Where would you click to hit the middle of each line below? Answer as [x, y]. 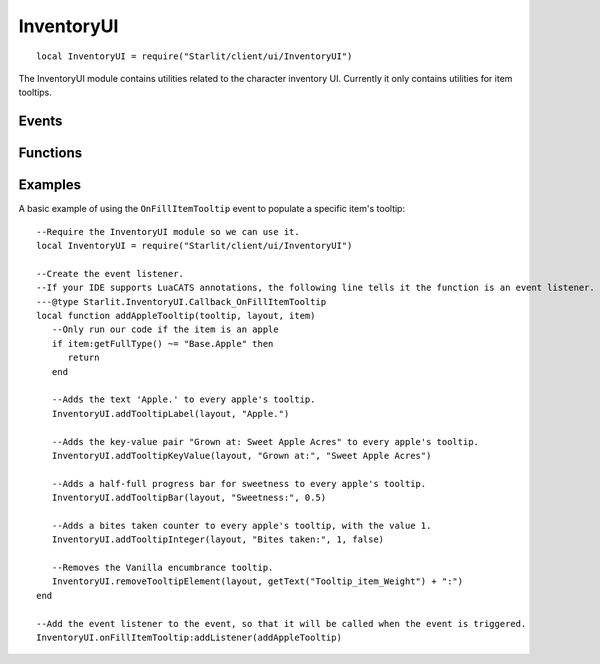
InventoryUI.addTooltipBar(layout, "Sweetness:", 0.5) [189, 498]
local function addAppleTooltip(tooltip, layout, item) [176, 315]
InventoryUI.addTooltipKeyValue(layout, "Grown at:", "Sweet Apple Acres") [241, 455]
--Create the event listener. [110, 273]
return [83, 358]
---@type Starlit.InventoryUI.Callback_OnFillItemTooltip [181, 301]
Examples [50, 185]
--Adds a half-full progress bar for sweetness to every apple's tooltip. [239, 483]
